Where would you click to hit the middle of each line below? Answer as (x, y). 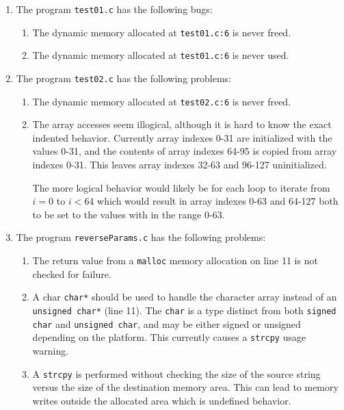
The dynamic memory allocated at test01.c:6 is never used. (161, 55)
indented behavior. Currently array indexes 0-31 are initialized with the (182, 137)
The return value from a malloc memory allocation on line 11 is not (175, 260)
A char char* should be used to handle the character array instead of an (185, 297)
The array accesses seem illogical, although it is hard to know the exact (182, 124)
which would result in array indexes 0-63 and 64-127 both (218, 201)
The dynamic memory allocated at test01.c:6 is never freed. (162, 32)
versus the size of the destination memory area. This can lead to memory (185, 387)
